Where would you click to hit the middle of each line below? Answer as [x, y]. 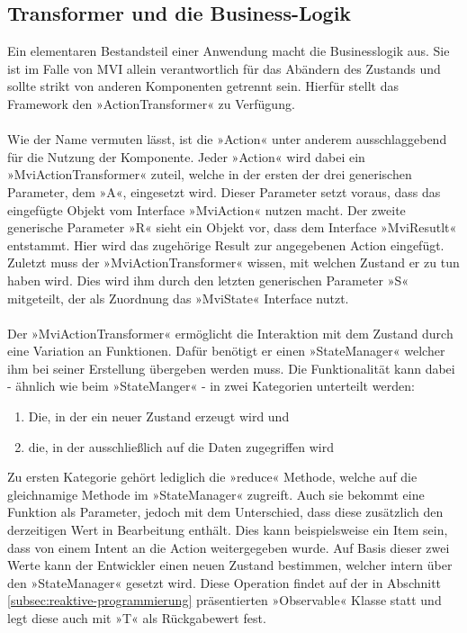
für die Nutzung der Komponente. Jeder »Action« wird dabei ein [186, 156]
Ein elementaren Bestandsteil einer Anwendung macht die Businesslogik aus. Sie [229, 51]
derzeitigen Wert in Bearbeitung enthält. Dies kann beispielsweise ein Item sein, [228, 530]
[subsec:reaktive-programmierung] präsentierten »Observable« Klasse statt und [225, 600]
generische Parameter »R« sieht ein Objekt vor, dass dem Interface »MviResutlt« [232, 227]
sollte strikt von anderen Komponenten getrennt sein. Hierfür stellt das [203, 86]
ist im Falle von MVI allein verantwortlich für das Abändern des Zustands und [224, 68]
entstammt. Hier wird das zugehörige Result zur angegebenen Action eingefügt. [226, 244]
